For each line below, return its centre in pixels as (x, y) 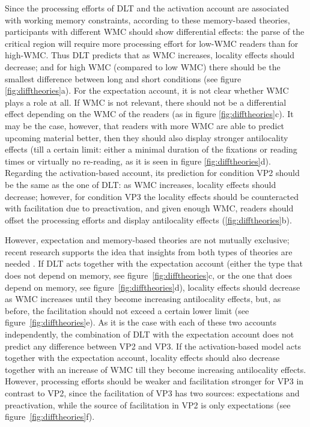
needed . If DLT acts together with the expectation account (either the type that (154, 263)
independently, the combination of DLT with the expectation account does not (150, 334)
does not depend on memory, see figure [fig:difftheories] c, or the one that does (149, 275)
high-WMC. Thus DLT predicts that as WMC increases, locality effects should (150, 55)
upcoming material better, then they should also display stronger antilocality (147, 137)
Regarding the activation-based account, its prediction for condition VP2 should (152, 173)
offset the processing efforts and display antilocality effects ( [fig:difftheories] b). (148, 220)
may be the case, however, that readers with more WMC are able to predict (145, 125)
